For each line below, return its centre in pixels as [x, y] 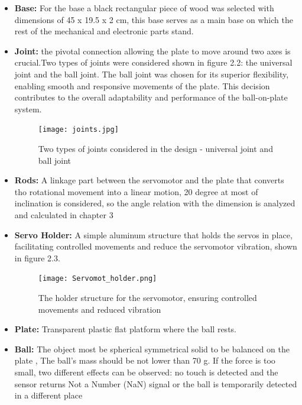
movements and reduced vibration [100, 309]
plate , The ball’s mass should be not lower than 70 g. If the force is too [145, 360]
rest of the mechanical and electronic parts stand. [104, 31]
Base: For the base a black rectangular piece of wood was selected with [144, 8]
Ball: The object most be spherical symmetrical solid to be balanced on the [152, 349]
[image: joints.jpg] [78, 130]
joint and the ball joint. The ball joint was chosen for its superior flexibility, [152, 74]
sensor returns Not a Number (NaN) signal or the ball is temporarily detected [156, 383]
